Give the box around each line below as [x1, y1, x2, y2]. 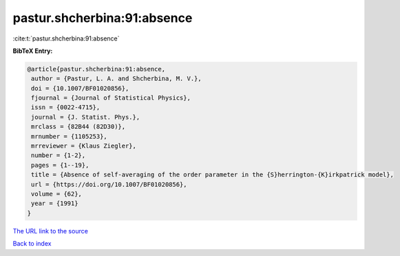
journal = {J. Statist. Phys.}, [31, 113, 140, 121]
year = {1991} [31, 200, 78, 207]
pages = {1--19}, [31, 161, 90, 169]
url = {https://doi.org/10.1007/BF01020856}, [31, 181, 187, 188]
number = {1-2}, [31, 152, 86, 159]
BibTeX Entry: [12, 47, 53, 55]
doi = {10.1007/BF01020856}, [31, 84, 129, 92]
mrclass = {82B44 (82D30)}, [31, 123, 126, 130]
